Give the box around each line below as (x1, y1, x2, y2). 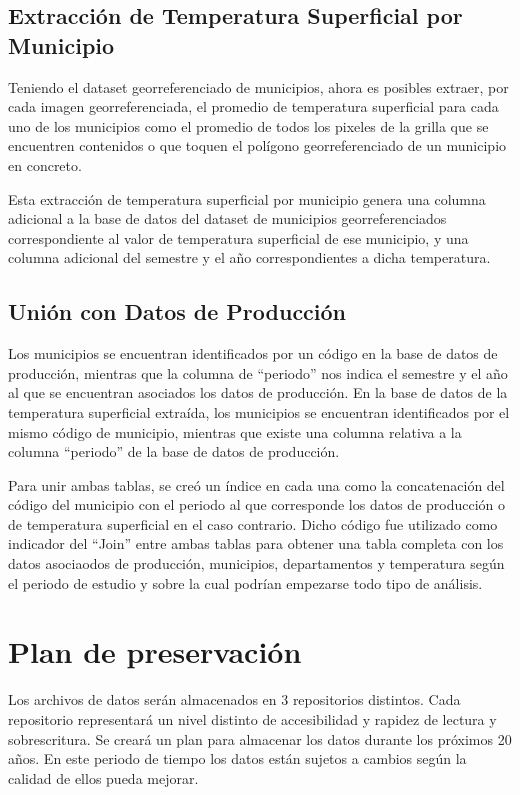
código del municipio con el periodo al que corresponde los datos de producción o (8, 494, 506, 515)
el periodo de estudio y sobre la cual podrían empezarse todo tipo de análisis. (8, 572, 483, 593)
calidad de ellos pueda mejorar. (8, 767, 199, 788)
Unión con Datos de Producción (8, 296, 347, 327)
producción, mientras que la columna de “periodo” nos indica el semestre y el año (8, 362, 508, 383)
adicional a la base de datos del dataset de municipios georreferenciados (8, 208, 447, 229)
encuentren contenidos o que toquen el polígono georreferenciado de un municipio (8, 135, 507, 156)
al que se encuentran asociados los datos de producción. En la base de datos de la (8, 382, 508, 403)
